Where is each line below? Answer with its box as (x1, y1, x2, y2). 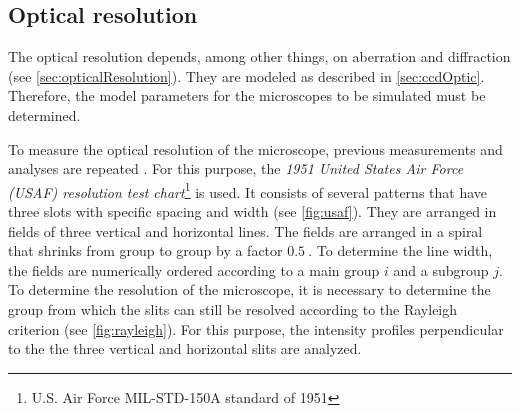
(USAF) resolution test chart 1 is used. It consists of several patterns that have (8, 178, 488, 202)
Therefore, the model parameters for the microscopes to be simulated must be (8, 85, 486, 106)
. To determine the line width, (308, 240, 493, 261)
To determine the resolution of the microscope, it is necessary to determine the (8, 279, 491, 300)
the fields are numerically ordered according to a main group (8, 259, 380, 280)
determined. (8, 104, 81, 125)
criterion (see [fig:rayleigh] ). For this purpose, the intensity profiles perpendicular (8, 318, 504, 339)
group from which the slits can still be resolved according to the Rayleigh (8, 298, 458, 319)
